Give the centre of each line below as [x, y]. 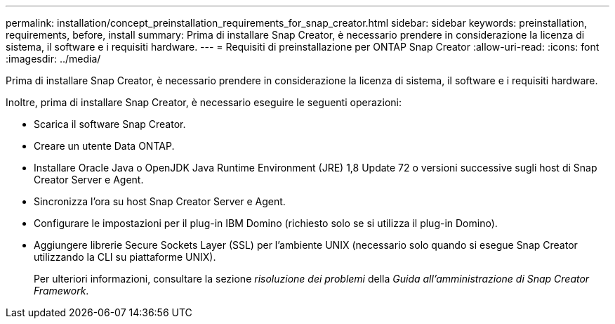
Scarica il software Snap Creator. [110, 124]
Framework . [61, 291]
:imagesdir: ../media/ [53, 59]
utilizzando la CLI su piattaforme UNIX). [125, 257]
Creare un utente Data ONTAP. [104, 146]
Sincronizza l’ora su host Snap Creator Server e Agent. [160, 201]
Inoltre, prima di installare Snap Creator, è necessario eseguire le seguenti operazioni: [204, 102]
